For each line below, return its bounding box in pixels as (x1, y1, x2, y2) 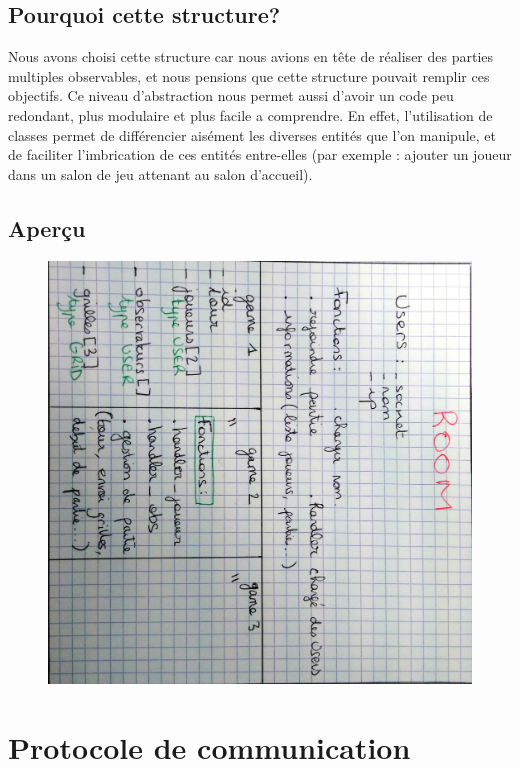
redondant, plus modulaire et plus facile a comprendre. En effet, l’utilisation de (8, 104, 493, 125)
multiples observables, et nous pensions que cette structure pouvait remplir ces (8, 65, 490, 86)
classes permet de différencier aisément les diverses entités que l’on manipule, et (8, 124, 496, 145)
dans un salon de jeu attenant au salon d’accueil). (8, 163, 313, 184)
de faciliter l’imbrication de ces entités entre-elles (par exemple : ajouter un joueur (8, 144, 512, 165)
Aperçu (8, 212, 86, 243)
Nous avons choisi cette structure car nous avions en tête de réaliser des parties (8, 46, 494, 67)
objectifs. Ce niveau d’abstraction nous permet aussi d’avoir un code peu (8, 85, 454, 106)
